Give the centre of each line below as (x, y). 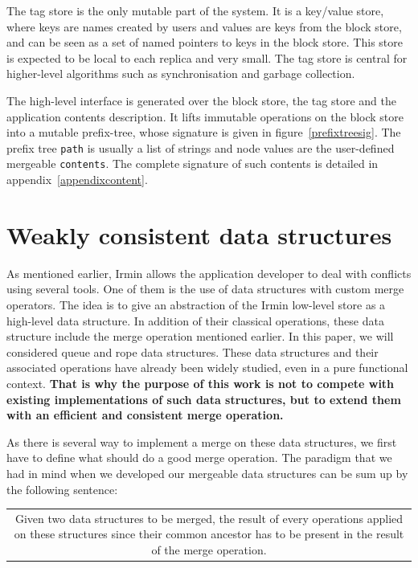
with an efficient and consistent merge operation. (145, 415)
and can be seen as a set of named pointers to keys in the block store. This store (205, 42)
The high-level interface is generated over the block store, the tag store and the (201, 100)
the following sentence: (62, 489)
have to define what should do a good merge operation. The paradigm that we (199, 458)
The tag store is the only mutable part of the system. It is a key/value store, (195, 10)
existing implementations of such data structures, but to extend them (204, 399)
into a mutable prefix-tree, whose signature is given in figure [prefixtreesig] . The (204, 132)
